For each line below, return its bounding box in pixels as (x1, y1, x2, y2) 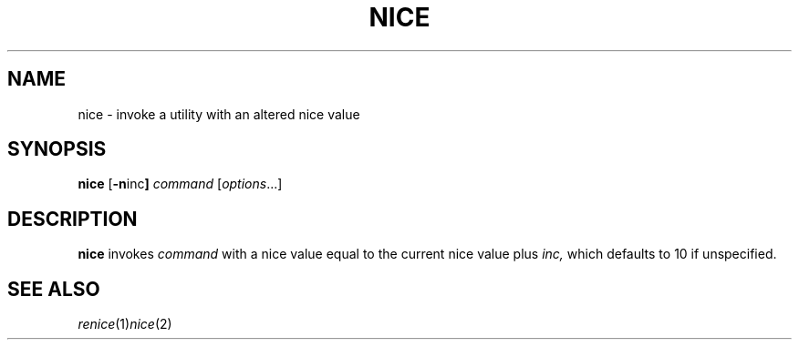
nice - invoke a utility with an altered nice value (78, 106, 360, 122)
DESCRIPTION (7, 207, 138, 230)
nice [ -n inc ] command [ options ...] (78, 176, 283, 192)
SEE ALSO (7, 277, 100, 301)
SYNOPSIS (7, 138, 107, 161)
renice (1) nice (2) (78, 316, 172, 332)
